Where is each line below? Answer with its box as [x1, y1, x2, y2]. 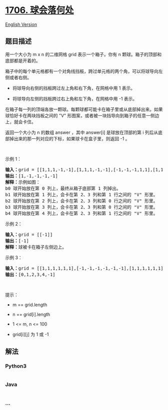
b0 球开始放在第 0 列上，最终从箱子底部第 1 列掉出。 [5, 185, 121, 191]
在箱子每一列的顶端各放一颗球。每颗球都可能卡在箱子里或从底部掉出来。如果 [5, 106, 163, 112]
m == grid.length [12, 302, 47, 308]
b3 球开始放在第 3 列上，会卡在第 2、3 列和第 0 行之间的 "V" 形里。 [5, 204, 158, 210]
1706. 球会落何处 [5, 4, 74, 16]
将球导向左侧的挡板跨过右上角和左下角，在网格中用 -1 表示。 [12, 95, 137, 101]
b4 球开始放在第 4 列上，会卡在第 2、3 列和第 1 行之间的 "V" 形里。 [5, 210, 158, 216]
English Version [5, 21, 37, 27]
